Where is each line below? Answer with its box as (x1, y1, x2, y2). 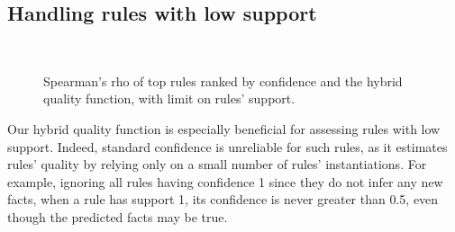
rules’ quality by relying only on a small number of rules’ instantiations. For (7, 155, 427, 174)
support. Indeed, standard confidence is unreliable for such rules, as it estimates (7, 137, 448, 156)
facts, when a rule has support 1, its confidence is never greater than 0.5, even (7, 190, 439, 209)
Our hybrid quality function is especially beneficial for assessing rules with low (7, 119, 441, 138)
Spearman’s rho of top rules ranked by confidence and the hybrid (43, 71, 403, 90)
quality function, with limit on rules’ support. (43, 89, 296, 108)
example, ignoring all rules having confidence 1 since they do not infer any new (7, 172, 443, 191)
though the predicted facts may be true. (7, 207, 228, 226)
